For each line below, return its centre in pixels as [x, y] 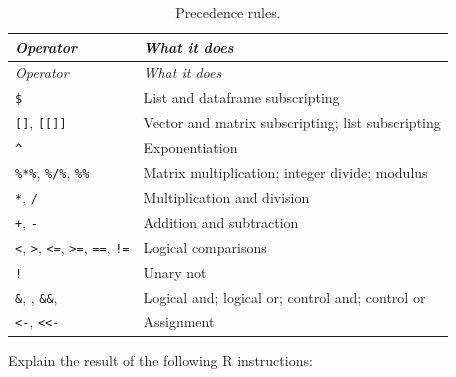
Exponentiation [190, 147]
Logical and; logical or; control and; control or [284, 296]
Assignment [179, 321]
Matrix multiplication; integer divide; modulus [285, 172]
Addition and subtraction [221, 221]
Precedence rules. [228, 12]
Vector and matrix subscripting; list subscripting [292, 122]
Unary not [175, 271]
